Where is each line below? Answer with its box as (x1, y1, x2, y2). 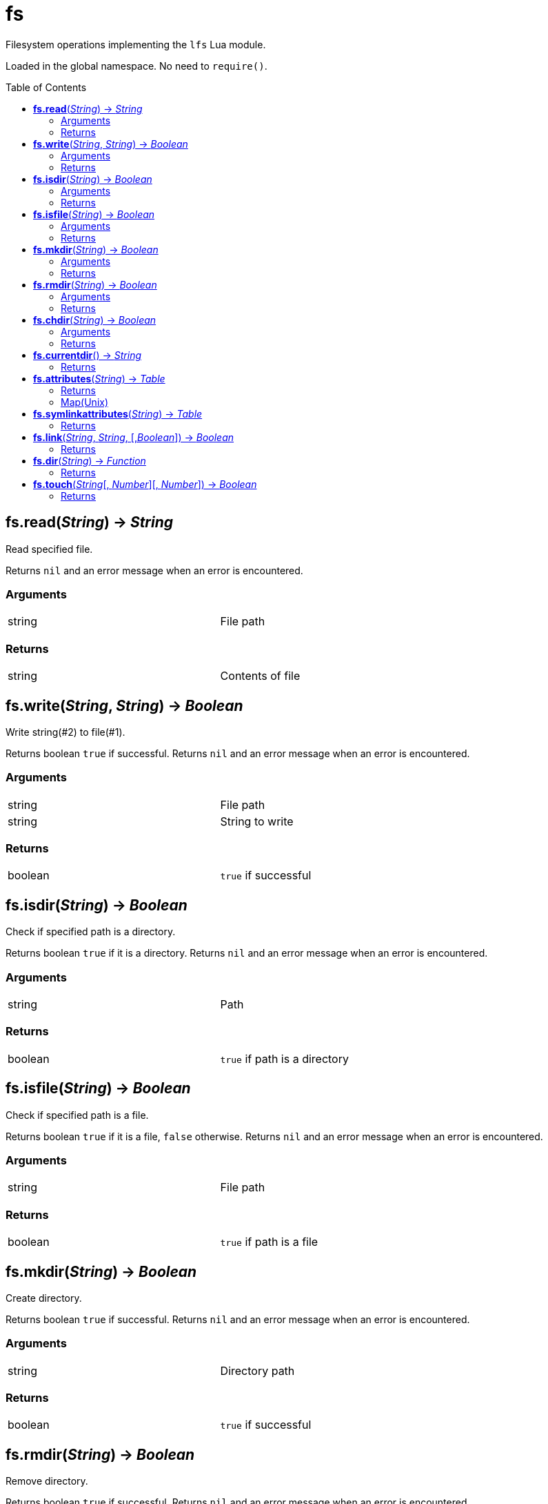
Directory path (220, 1363, 295, 1378)
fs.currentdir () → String (33, 349, 142, 361)
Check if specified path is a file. (6, 1109, 149, 1121)
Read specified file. (6, 543, 93, 555)
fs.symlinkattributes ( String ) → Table (33, 407, 203, 420)
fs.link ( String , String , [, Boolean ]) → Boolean (33, 431, 234, 443)
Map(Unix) (61, 395, 109, 408)
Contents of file (220, 669, 301, 683)
